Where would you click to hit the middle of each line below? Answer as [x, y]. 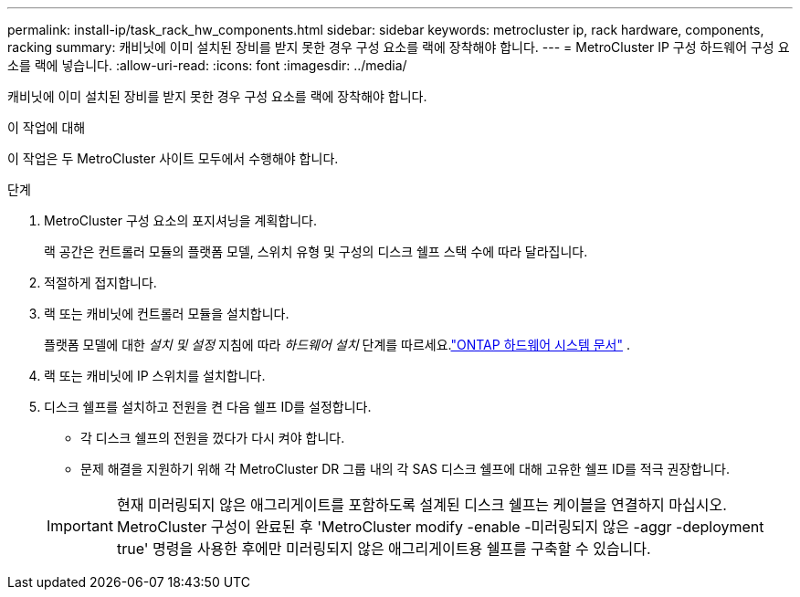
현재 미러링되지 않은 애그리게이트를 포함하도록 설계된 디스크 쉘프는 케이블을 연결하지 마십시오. [421, 505]
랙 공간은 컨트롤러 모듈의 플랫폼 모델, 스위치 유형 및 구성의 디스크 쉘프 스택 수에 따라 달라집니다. [316, 251]
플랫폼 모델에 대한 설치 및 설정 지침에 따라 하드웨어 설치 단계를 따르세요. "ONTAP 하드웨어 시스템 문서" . [337, 345]
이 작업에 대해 [47, 127]
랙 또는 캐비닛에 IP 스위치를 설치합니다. [155, 376]
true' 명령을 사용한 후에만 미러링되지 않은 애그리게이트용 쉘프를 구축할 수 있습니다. [384, 549]
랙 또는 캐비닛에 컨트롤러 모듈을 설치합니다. [167, 314]
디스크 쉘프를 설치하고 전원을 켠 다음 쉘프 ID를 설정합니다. [208, 407]
